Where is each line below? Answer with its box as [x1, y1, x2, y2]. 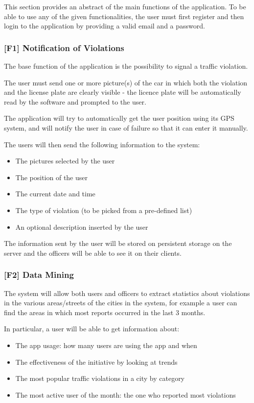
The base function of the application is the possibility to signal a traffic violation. [4, 61, 248, 71]
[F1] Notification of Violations [4, 41, 124, 54]
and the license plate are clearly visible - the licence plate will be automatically [4, 87, 241, 97]
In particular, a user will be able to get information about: [4, 323, 180, 334]
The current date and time [15, 188, 95, 199]
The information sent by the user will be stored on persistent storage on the [4, 238, 232, 248]
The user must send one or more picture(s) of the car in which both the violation [4, 77, 248, 87]
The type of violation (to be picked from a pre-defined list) [15, 205, 192, 215]
